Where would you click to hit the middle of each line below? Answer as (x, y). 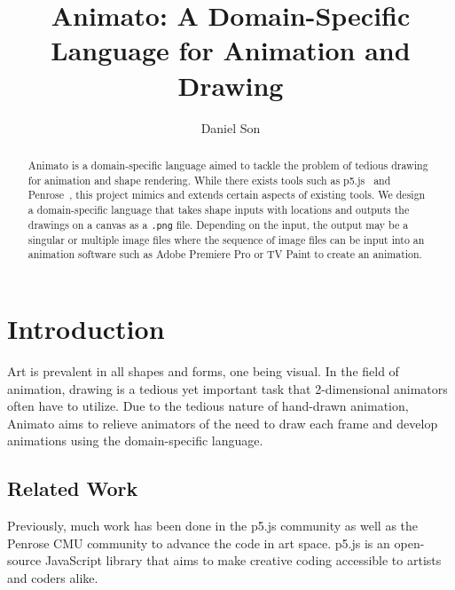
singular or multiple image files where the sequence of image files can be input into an (226, 239)
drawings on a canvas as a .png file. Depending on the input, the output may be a (218, 224)
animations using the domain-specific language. (135, 441)
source (24, 560)
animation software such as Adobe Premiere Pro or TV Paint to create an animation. (225, 254)
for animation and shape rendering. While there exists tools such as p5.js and (209, 180)
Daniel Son (231, 127)
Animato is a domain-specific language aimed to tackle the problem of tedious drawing (228, 165)
